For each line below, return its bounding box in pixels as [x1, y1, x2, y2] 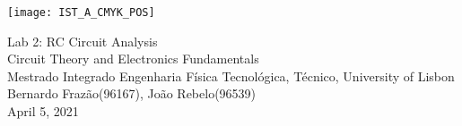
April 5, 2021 [7, 102, 79, 121]
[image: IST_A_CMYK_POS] [7, 6, 155, 19]
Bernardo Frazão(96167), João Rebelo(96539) [7, 84, 257, 103]
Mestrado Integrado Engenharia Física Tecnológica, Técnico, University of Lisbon [7, 66, 455, 85]
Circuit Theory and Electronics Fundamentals [7, 49, 259, 68]
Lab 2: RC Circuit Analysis [7, 31, 158, 50]
